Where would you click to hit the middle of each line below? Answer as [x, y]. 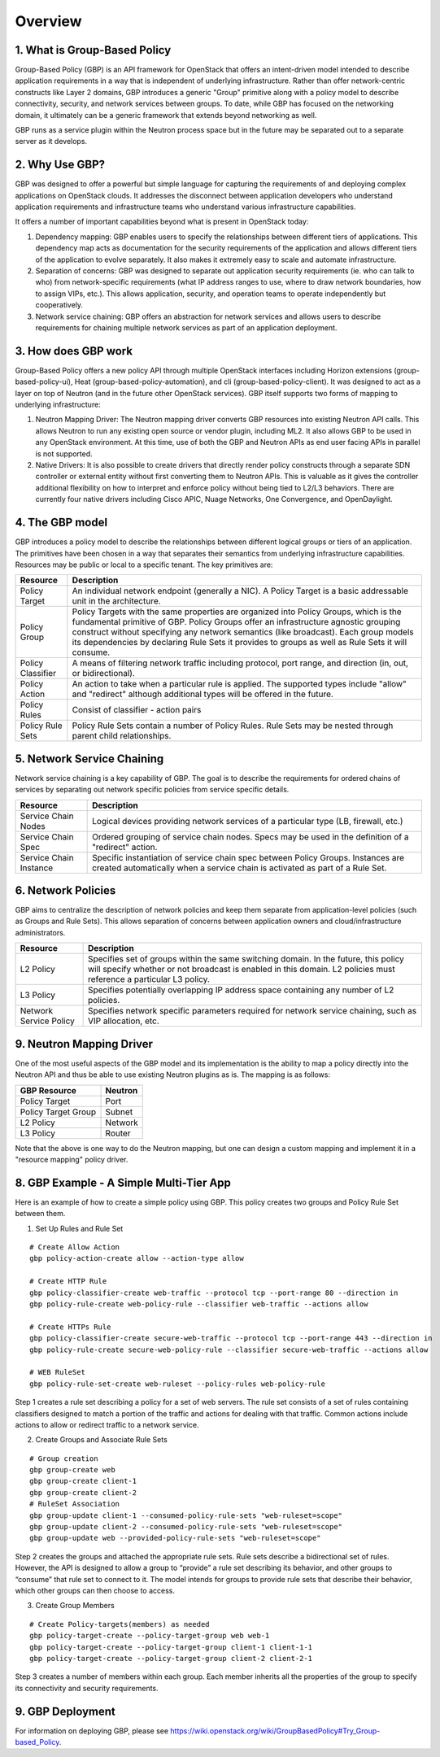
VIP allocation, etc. [124, 1021]
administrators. [40, 932]
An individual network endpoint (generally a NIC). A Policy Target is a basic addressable [240, 591]
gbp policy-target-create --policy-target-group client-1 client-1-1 [171, 1647]
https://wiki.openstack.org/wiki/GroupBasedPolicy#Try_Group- [275, 1731]
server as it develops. [51, 142]
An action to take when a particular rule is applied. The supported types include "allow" [239, 684]
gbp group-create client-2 [83, 1492]
